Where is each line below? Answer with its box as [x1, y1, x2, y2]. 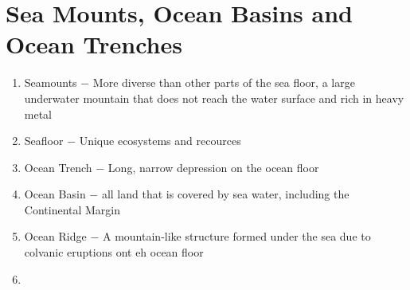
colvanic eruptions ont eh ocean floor [24, 244, 204, 261]
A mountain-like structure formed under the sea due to [103, 228, 371, 245]
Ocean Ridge [24, 228, 87, 245]
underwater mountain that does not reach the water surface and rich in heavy [24, 89, 404, 106]
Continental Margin [24, 201, 121, 217]
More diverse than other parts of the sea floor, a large [92, 74, 355, 91]
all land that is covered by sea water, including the [101, 186, 349, 202]
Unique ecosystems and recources [79, 132, 241, 149]
